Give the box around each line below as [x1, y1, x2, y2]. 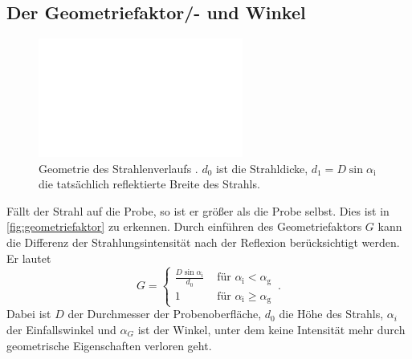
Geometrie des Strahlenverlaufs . [39, 159, 198, 176]
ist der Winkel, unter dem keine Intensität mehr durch [137, 321, 406, 337]
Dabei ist [6, 305, 51, 322]
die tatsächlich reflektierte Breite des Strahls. [39, 175, 260, 192]
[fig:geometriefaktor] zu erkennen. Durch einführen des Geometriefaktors [6, 218, 362, 235]
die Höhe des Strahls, [279, 305, 384, 322]
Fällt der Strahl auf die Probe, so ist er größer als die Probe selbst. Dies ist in [6, 202, 390, 219]
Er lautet [6, 249, 51, 266]
